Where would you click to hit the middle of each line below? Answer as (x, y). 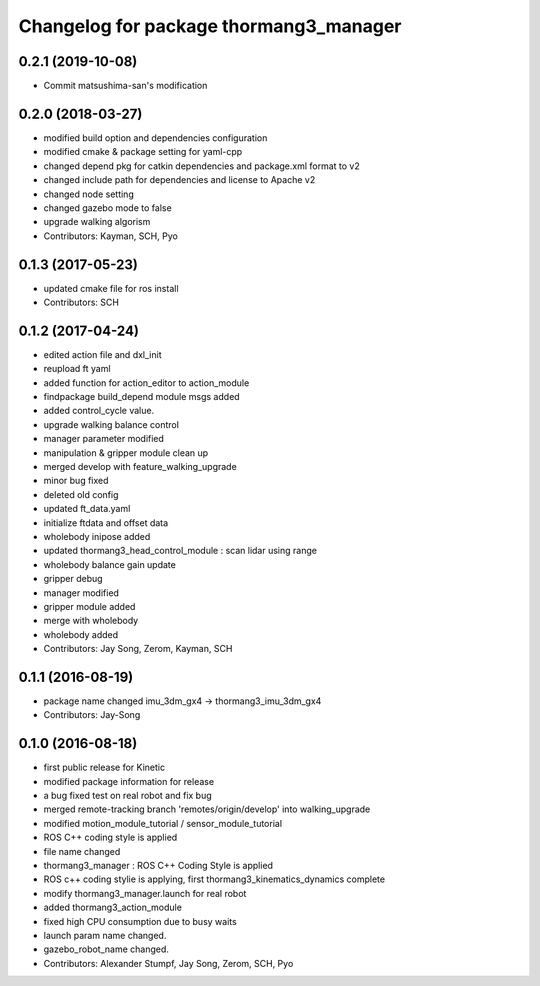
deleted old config (81, 494)
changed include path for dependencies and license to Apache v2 (179, 180)
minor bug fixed (76, 481)
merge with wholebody (91, 621)
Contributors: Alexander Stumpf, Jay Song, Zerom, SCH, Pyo (168, 963)
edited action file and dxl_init (102, 354)
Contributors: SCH (81, 302)
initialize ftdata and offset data (106, 522)
